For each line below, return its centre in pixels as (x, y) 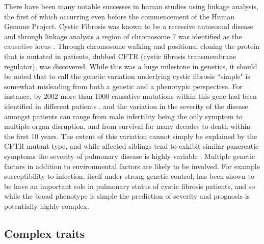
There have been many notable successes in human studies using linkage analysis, (131, 6)
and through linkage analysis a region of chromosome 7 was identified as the (123, 36)
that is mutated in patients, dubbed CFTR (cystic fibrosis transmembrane (120, 56)
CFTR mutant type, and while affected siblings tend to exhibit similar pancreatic (131, 146)
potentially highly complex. (47, 206)
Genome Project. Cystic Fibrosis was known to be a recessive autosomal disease (129, 26)
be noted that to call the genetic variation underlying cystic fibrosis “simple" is (127, 76)
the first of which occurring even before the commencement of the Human (120, 16)
